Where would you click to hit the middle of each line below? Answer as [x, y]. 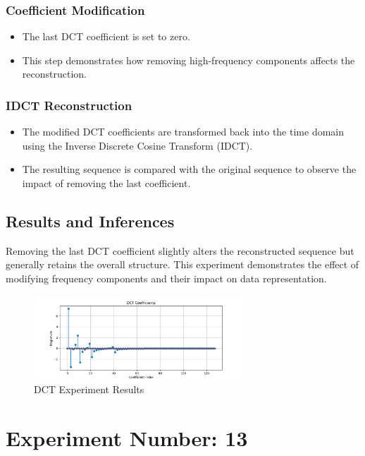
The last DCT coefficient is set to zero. [106, 36]
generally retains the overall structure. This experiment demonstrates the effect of [182, 264]
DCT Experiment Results [89, 389]
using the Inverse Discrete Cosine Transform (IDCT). [137, 145]
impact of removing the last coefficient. [106, 183]
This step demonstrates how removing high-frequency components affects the [188, 60]
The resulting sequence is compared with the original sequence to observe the [189, 169]
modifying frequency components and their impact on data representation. [166, 278]
